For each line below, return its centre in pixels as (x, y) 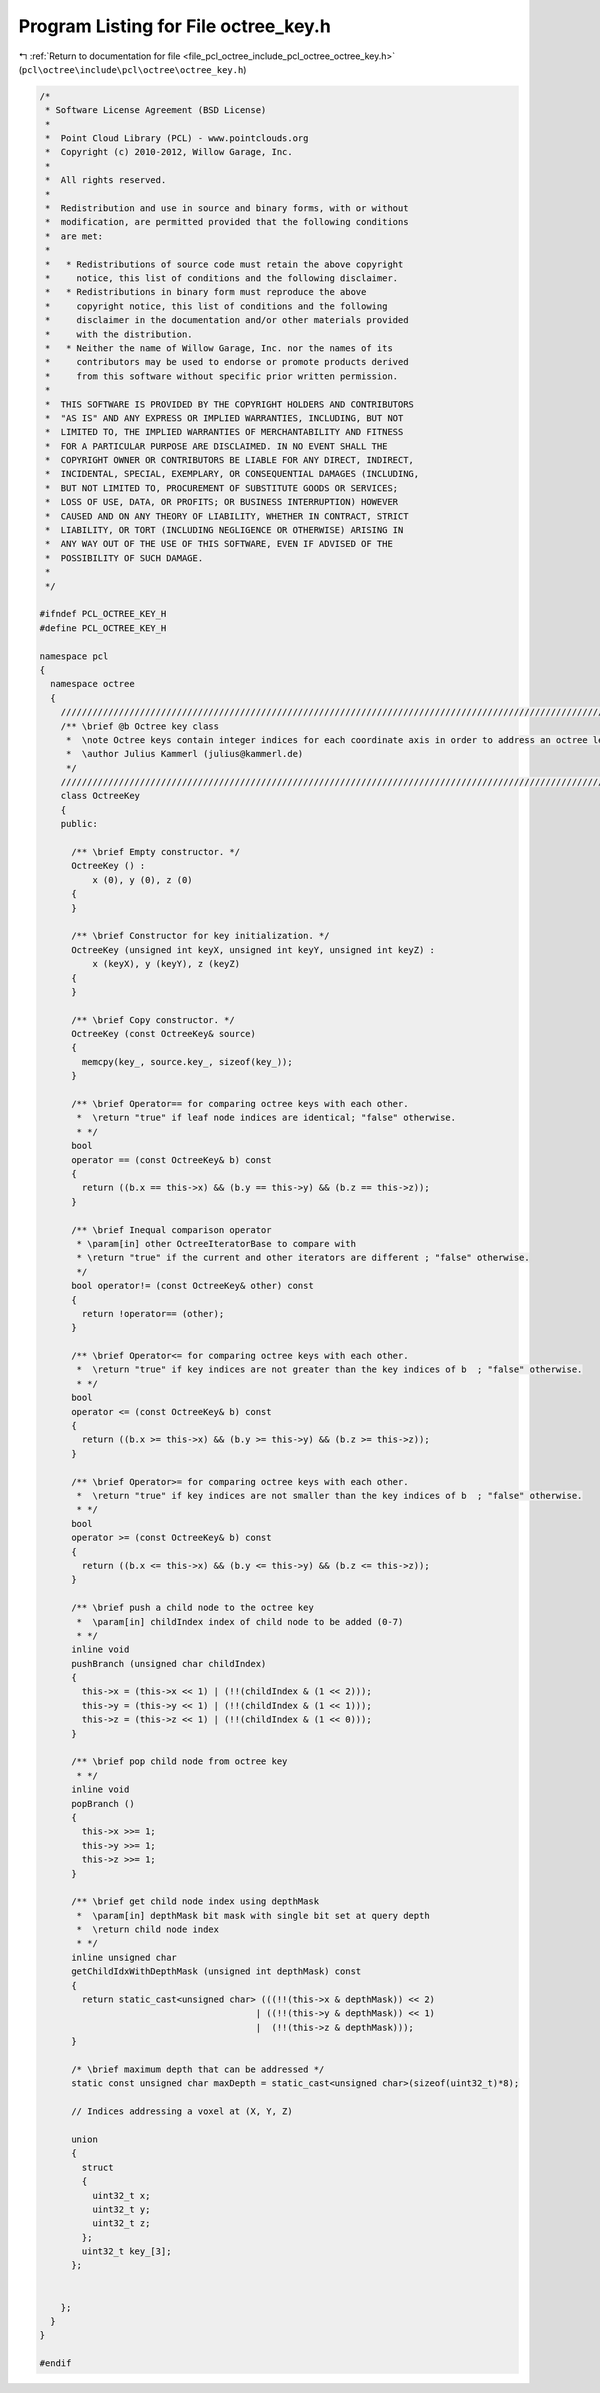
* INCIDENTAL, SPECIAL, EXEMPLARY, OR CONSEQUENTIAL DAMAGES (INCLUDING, (232, 474)
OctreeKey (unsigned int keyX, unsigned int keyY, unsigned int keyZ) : (253, 949)
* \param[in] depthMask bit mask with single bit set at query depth (253, 1915)
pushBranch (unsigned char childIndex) (169, 1663)
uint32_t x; (121, 2195)
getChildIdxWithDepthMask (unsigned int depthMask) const (216, 1971)
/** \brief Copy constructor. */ (153, 1019)
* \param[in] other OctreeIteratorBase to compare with (216, 1243)
